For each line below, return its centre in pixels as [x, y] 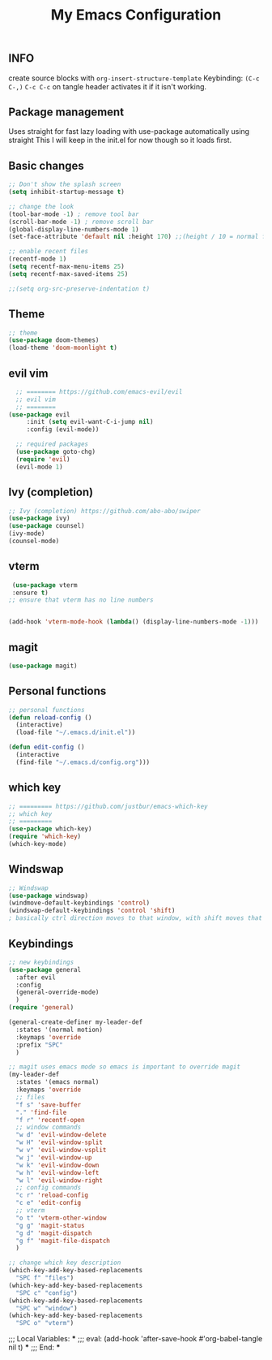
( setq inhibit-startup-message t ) [67, 192]
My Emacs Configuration [136, 15]
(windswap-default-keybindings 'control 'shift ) [92, 911]
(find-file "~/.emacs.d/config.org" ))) [83, 762]
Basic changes [47, 165]
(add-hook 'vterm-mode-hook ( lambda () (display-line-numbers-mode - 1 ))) [134, 622]
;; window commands [49, 1127]
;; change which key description [65, 1263]
